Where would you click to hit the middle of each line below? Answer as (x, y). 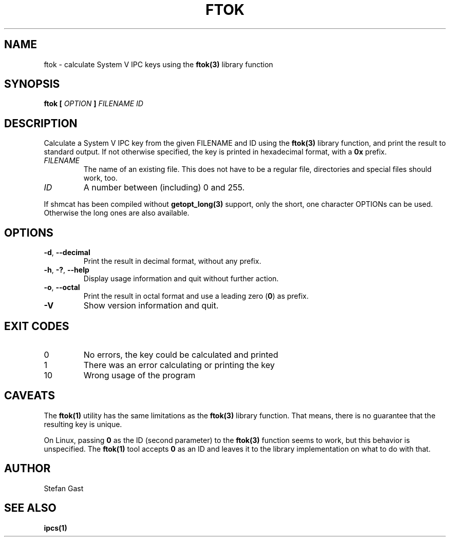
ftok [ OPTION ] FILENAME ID (93, 104)
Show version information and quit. (151, 306)
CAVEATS (30, 396)
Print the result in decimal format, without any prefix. (172, 261)
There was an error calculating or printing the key (179, 365)
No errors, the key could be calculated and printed (181, 354)
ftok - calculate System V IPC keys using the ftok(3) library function (158, 64)
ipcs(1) (55, 528)
